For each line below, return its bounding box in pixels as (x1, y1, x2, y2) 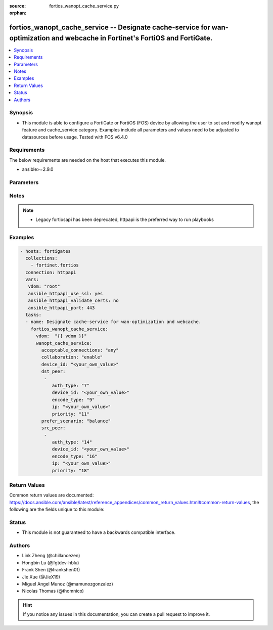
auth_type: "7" (52, 382, 89, 388)
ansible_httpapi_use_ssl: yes (28, 291, 103, 296)
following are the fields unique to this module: (9, 506, 105, 513)
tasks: (25, 312, 42, 318)
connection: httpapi (25, 269, 76, 275)
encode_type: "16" (52, 453, 98, 459)
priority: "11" (52, 411, 89, 417)
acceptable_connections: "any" (41, 347, 119, 353)
